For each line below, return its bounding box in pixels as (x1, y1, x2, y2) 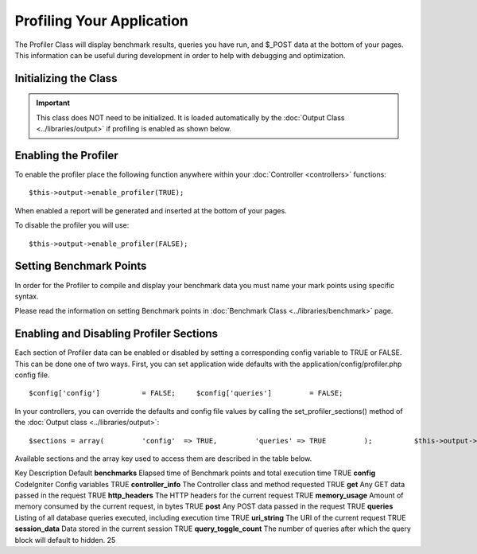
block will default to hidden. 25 (14, 535, 116, 544)
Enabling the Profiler (14, 148, 118, 162)
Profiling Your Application (14, 12, 188, 29)
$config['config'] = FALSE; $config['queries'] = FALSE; (29, 388, 343, 398)
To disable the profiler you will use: (14, 220, 130, 230)
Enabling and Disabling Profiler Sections (14, 327, 219, 341)
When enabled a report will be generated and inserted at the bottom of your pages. (14, 205, 288, 215)
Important (36, 98, 71, 107)
